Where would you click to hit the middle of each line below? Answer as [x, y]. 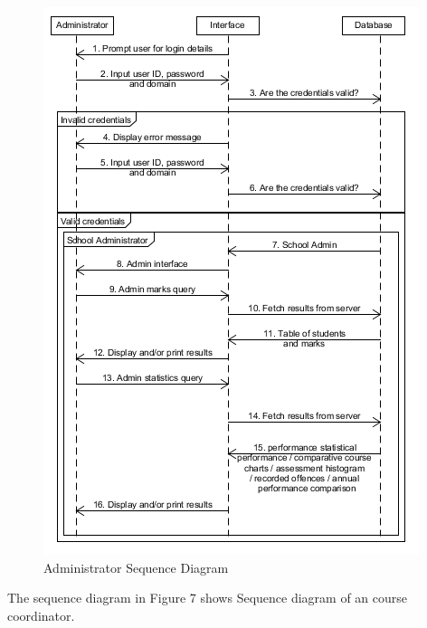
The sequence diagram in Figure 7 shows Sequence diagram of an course [208, 598]
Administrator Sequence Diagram [136, 567]
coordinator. [41, 615]
